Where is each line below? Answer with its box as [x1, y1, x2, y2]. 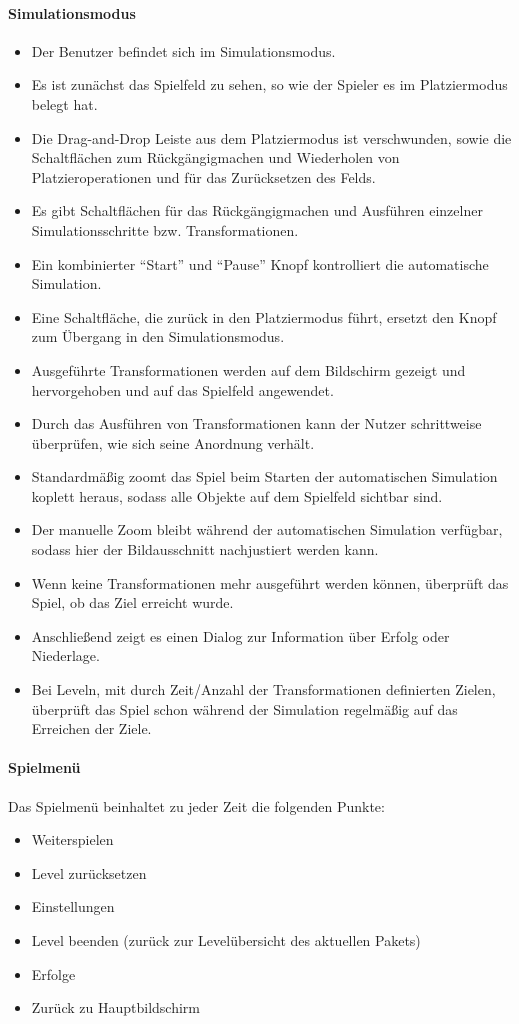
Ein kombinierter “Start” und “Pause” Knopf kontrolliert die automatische [31, 253, 489, 274]
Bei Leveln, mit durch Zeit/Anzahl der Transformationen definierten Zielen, [31, 679, 496, 700]
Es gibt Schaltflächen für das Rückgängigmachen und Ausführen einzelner [31, 200, 483, 221]
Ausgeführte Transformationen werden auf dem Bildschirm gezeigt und [31, 359, 466, 380]
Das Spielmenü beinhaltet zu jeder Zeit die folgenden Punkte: [8, 795, 385, 816]
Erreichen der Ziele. [31, 718, 152, 739]
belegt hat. [31, 93, 98, 114]
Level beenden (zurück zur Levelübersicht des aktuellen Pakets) [31, 930, 421, 950]
